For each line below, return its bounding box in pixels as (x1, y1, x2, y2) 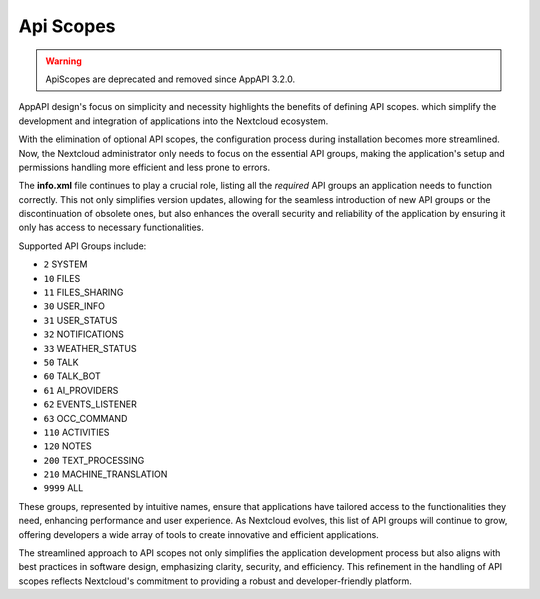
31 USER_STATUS (43, 314, 118, 326)
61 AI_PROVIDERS (43, 384, 119, 396)
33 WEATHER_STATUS (43, 342, 137, 354)
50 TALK (43, 356, 79, 368)
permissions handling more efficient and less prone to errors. (18, 161, 270, 173)
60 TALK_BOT (43, 370, 101, 382)
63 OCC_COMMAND (43, 412, 128, 424)
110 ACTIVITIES (43, 426, 110, 438)
